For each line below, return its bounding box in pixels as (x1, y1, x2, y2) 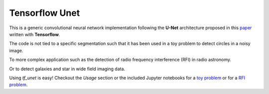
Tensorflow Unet (9, 7, 80, 18)
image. (9, 47, 23, 53)
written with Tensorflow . (9, 31, 60, 37)
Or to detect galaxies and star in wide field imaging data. (9, 66, 126, 72)
